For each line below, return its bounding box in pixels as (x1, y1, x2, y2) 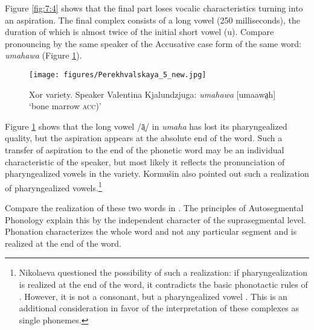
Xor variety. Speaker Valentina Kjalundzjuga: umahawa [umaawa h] (29, 87, 276, 100)
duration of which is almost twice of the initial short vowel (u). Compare (5, 25, 274, 38)
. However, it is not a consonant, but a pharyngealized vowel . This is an (19, 290, 287, 302)
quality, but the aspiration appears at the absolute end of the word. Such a (5, 132, 283, 144)
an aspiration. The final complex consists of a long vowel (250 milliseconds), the (5, 13, 300, 26)
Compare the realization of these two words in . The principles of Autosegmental (5, 201, 304, 214)
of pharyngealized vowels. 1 (5, 179, 102, 194)
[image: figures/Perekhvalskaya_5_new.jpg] (29, 70, 207, 79)
